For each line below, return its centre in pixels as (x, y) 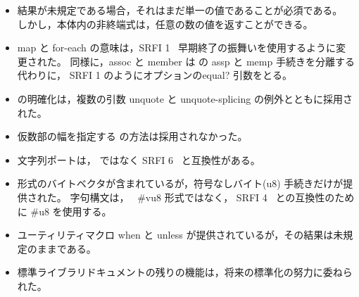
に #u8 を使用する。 (64, 211)
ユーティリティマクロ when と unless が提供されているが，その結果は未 (180, 235)
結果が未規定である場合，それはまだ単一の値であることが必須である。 (180, 10)
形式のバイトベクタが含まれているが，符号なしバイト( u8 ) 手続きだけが (180, 183)
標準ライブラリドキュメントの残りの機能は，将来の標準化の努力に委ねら (185, 272)
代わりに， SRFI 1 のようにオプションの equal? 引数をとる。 (155, 75)
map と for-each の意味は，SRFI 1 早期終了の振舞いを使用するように (177, 48)
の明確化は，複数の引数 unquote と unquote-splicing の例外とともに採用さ (185, 98)
